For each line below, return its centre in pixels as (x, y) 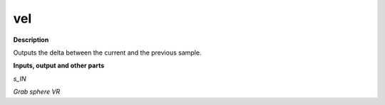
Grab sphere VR (37, 92)
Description (31, 40)
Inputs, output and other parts (59, 66)
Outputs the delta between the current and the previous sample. (107, 52)
